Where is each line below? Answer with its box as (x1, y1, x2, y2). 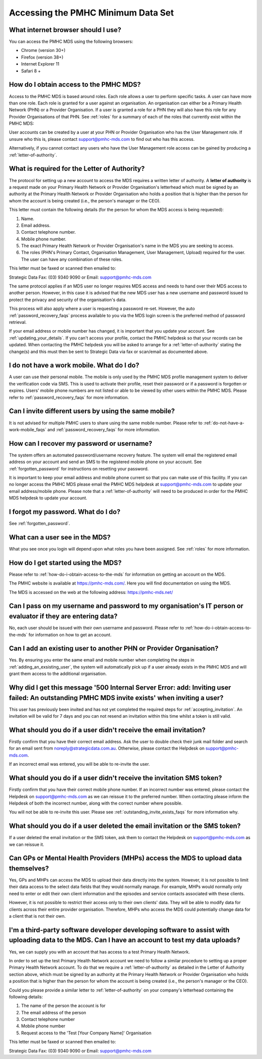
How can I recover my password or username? (9, 439, 152, 448)
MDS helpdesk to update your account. (9, 495, 87, 501)
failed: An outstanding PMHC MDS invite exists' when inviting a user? (9, 693, 224, 702)
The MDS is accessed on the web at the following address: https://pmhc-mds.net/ (9, 589, 173, 595)
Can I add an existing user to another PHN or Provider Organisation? (9, 644, 219, 653)
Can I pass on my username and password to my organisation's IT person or (9, 602, 244, 610)
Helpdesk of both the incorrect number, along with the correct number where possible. (9, 800, 183, 806)
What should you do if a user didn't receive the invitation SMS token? (9, 774, 222, 782)
